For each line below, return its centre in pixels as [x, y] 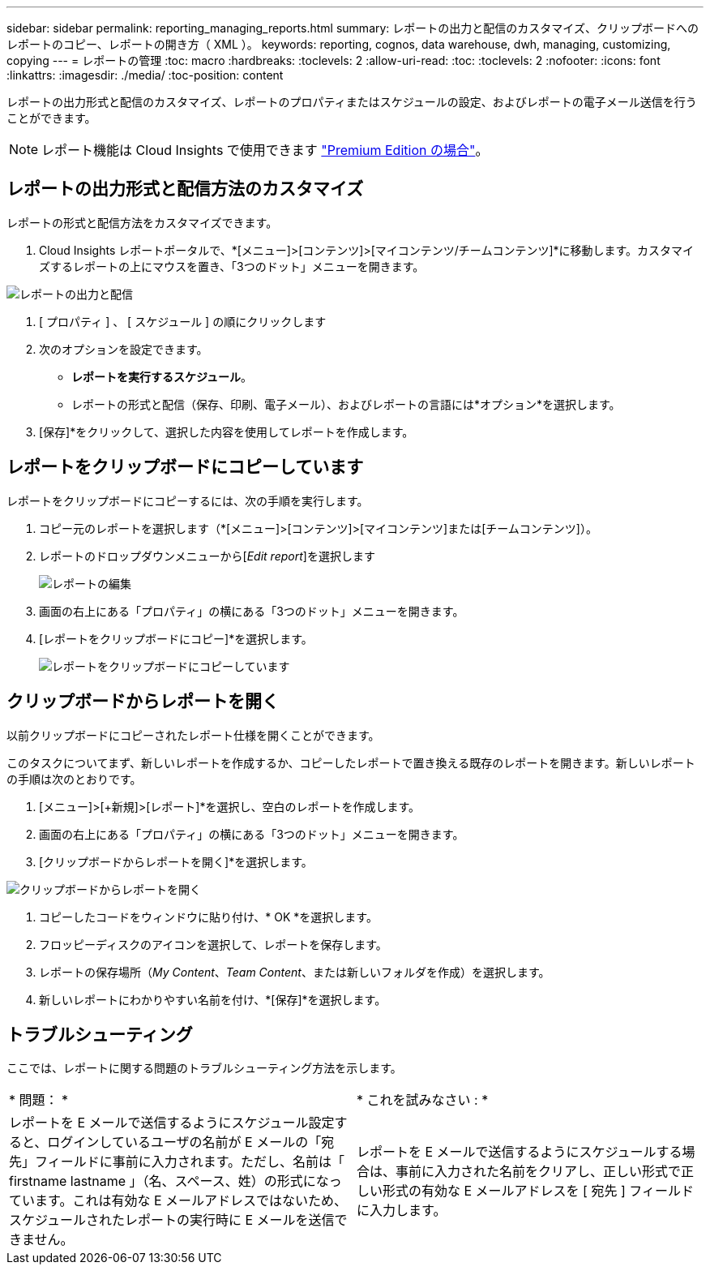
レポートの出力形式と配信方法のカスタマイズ [185, 189]
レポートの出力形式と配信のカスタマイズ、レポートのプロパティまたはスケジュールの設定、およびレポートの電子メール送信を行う [352, 102]
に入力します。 [402, 1211]
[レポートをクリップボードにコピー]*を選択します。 [176, 638]
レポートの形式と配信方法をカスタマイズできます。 [142, 222]
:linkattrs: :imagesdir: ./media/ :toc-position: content [145, 75]
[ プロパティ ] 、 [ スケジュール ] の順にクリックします [183, 321]
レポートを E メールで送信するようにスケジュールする [520, 1152]
